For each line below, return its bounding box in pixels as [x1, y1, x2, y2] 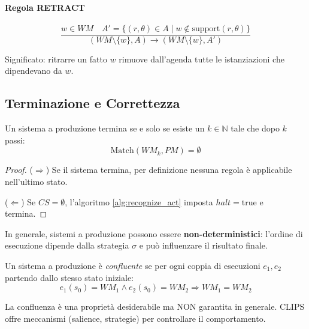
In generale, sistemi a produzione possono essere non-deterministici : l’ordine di [5, 227, 303, 240]
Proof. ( [5, 163, 33, 176]
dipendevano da [5, 64, 62, 77]
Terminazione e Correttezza [5, 94, 180, 112]
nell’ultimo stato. [5, 175, 68, 188]
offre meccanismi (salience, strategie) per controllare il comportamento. [5, 312, 266, 324]
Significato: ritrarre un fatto [5, 52, 107, 65]
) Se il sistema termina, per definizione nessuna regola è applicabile [46, 163, 292, 176]
